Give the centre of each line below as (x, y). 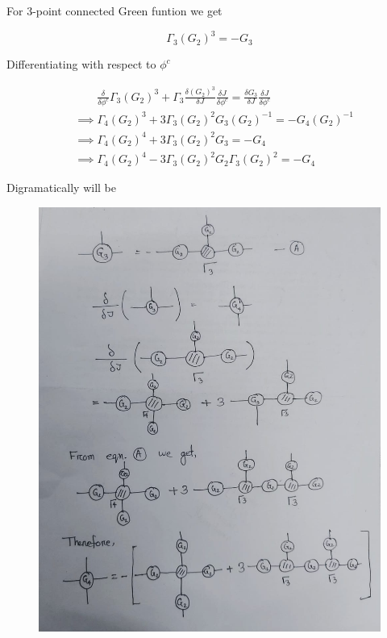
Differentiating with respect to (81, 64)
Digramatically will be (61, 188)
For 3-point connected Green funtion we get (114, 10)
